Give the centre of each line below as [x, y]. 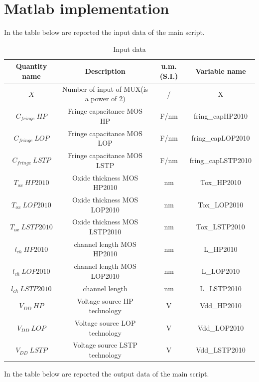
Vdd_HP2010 [221, 305]
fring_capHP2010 [220, 115]
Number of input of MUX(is [105, 89]
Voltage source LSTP [105, 345]
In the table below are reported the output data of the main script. [107, 374]
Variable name [221, 71]
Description [105, 71]
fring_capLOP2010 [221, 138]
